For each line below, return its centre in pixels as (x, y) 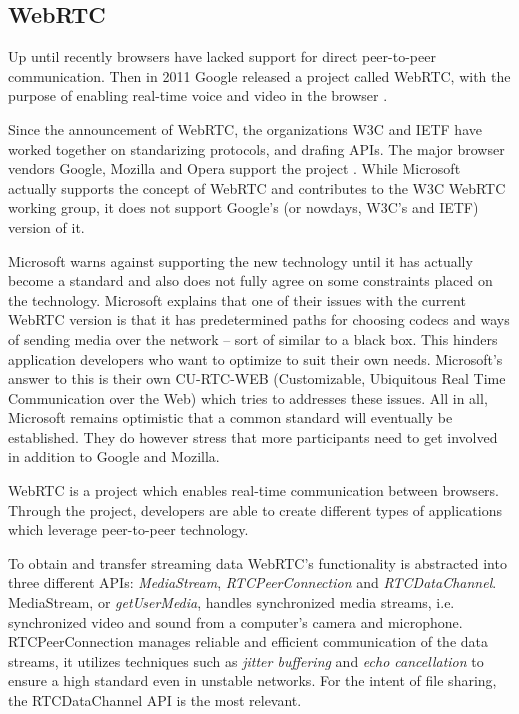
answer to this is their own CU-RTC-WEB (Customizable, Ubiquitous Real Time (257, 378)
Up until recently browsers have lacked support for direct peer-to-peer (222, 56)
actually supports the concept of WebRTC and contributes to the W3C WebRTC (257, 187)
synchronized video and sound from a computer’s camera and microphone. (235, 621)
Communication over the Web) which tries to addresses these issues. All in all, (248, 397)
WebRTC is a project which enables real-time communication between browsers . (254, 490)
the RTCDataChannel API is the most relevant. (155, 700)
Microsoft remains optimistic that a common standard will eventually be (230, 417)
